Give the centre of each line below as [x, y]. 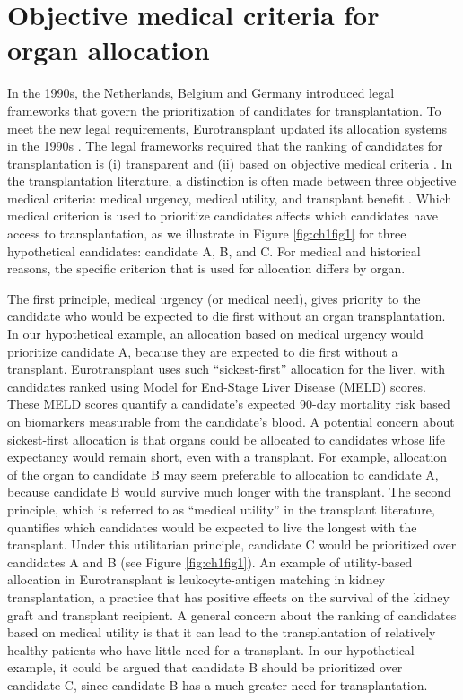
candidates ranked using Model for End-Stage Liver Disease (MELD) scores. [217, 386]
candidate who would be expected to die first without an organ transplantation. [227, 316]
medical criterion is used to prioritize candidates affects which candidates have [223, 216]
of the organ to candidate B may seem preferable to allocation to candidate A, [223, 474]
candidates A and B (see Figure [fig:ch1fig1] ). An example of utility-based [210, 562]
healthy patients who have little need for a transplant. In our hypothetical [211, 649]
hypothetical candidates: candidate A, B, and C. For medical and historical [214, 251]
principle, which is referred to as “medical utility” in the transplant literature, [221, 509]
